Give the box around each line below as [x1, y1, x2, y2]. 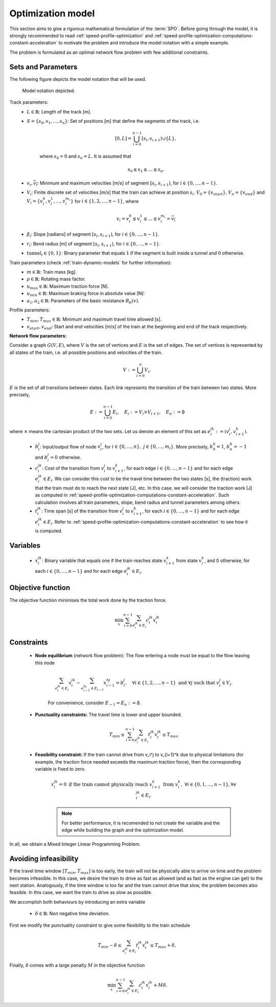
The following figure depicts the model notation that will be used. [9, 76, 147, 82]
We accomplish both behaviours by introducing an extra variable [9, 899, 146, 905]
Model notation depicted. [22, 87, 75, 94]
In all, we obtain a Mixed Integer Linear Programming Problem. [9, 841, 141, 847]
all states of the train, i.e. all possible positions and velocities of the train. [9, 349, 163, 355]
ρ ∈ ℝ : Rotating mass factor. [27, 276, 86, 282]
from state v [176, 557, 202, 564]
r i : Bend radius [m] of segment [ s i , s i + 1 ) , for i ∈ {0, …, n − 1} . [27, 240, 161, 248]
